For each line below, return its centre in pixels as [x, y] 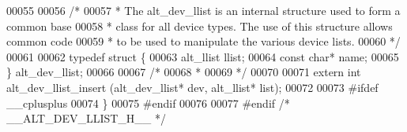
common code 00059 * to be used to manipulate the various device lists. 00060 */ [203, 41]
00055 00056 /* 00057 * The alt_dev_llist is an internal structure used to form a [203, 10]
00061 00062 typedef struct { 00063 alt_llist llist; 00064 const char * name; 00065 [203, 56]
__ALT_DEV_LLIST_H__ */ [87, 118]
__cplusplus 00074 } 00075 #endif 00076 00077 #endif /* [148, 103]
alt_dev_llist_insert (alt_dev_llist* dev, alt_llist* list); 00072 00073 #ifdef [192, 87]
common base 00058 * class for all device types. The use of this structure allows [200, 26]
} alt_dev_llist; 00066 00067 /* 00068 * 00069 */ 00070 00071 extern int [184, 72]
